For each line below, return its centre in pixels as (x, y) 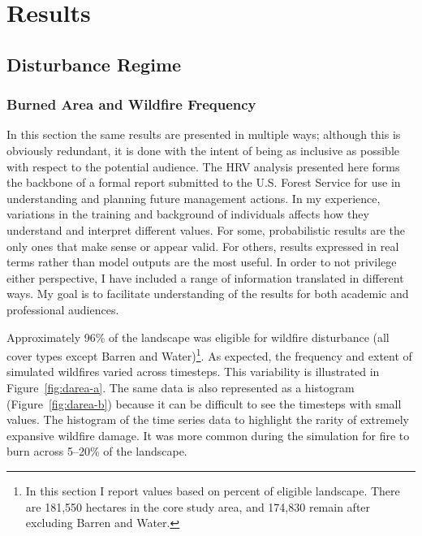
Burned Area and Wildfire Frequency (131, 104)
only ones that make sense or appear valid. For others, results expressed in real (203, 246)
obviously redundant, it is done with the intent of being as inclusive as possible (203, 150)
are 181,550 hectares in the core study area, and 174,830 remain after (198, 506)
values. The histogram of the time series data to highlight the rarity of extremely (208, 419)
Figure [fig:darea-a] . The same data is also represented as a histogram (181, 387)
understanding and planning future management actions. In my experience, (194, 198)
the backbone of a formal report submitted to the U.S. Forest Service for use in (204, 182)
